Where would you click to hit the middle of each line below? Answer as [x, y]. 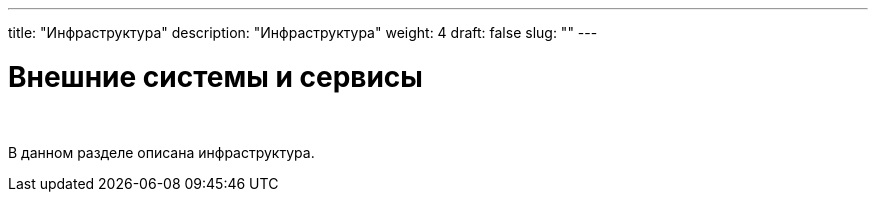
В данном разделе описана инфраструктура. [161, 152]
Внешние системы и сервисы [215, 76]
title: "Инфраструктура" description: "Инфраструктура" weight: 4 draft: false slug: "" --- [303, 32]
